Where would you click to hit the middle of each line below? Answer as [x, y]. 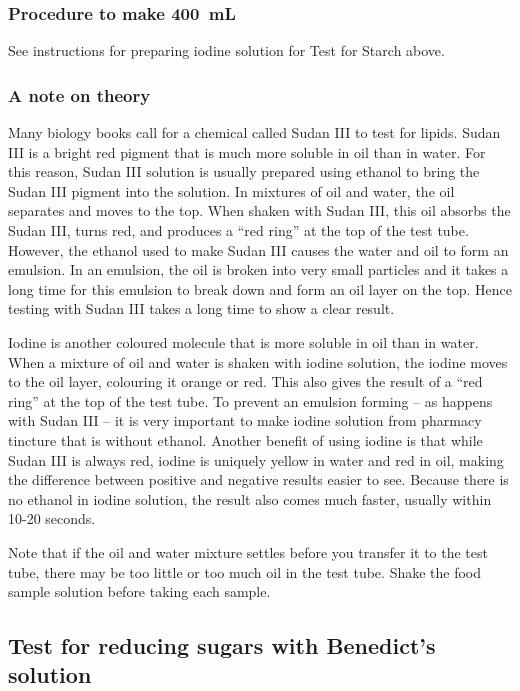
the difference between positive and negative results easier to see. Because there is [258, 479]
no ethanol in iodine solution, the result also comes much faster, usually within [250, 498]
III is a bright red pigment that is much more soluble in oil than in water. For [247, 151]
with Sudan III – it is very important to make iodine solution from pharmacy [245, 420]
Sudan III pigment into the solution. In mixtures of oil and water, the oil [231, 190]
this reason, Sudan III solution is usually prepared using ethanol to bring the [244, 171]
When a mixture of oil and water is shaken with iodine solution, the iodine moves [258, 361]
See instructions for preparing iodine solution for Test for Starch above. [226, 50]
